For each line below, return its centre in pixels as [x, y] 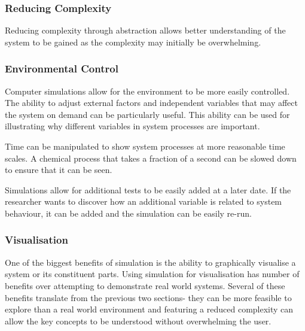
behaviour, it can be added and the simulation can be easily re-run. [128, 213]
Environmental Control [62, 69]
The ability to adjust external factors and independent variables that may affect [151, 103]
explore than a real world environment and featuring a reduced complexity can [149, 309]
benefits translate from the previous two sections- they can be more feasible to [148, 297]
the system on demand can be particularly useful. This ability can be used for [147, 114]
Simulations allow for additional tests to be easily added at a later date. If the [148, 189]
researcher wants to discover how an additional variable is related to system [144, 201]
